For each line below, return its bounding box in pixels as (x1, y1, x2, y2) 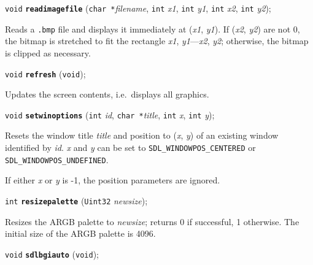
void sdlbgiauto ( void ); (5, 247, 99, 260)
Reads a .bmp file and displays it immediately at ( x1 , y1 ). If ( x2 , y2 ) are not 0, (5, 22, 300, 35)
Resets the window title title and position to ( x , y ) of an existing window (5, 129, 279, 142)
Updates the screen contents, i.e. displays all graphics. (5, 88, 209, 101)
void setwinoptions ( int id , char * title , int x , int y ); (5, 108, 215, 121)
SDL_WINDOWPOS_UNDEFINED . (5, 153, 109, 166)
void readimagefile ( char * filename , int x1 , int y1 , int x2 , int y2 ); (5, 2, 271, 14)
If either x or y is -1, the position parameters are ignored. (5, 174, 220, 186)
